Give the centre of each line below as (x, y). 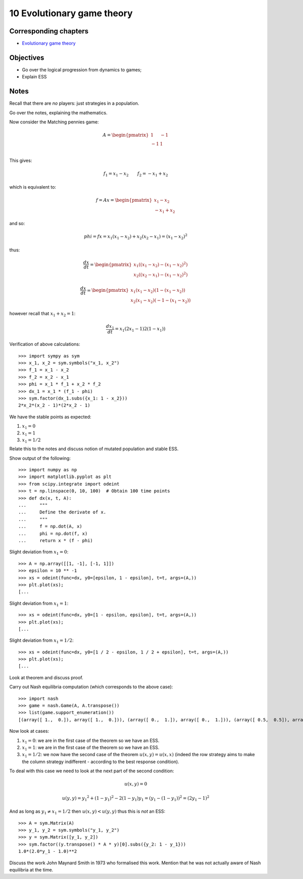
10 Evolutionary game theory (71, 13)
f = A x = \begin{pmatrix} (124, 200)
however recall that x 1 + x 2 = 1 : (42, 314)
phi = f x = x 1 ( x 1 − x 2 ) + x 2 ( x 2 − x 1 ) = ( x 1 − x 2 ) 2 (136, 237)
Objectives (27, 57)
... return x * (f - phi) (56, 540)
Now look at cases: (29, 731)
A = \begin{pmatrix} (126, 135)
